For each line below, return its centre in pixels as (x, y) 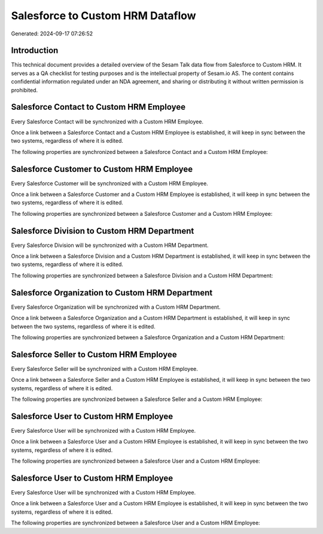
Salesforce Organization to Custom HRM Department (112, 293)
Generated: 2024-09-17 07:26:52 (52, 34)
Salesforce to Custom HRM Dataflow (104, 16)
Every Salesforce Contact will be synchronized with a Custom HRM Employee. (107, 121)
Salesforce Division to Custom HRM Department (103, 231)
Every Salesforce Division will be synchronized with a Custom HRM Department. (110, 245)
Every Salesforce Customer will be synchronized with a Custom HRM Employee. (110, 183)
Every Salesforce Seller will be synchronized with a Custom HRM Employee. (105, 369)
